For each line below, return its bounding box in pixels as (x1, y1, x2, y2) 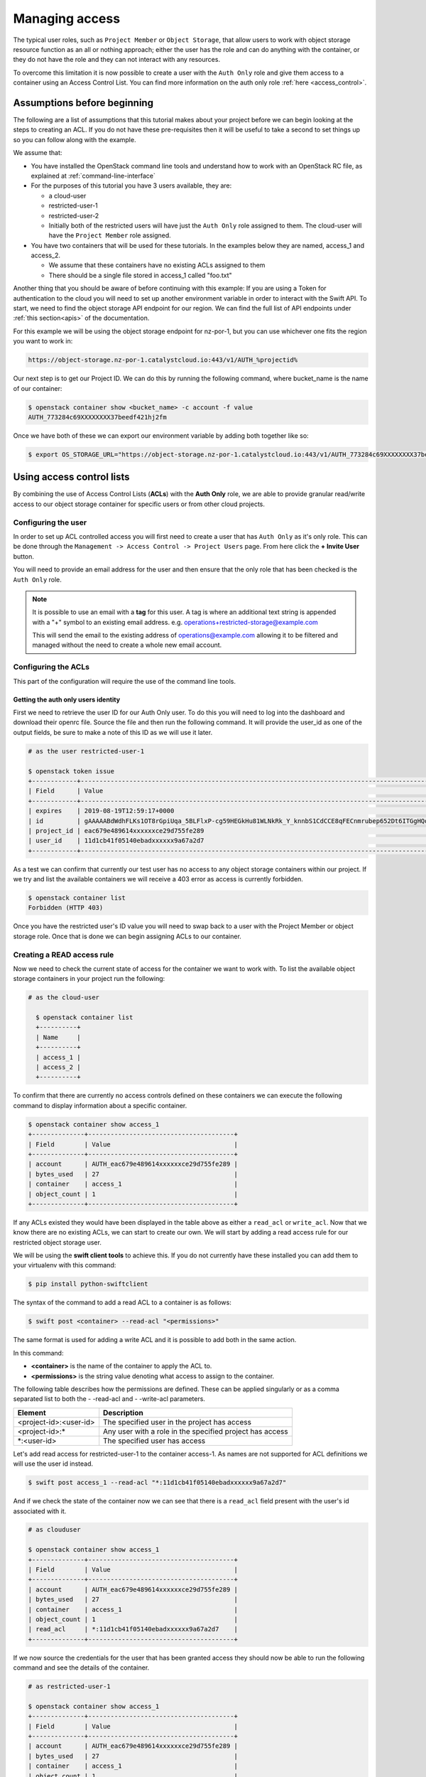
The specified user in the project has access (103, 1417, 252, 1427)
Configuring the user (13, 517, 87, 527)
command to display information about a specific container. (13, 1101, 187, 1110)
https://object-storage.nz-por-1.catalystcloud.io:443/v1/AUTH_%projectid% (28, 356, 298, 364)
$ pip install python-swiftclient (28, 1280, 148, 1288)
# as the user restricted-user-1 (28, 747, 145, 755)
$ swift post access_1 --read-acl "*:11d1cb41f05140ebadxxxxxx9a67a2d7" (28, 1478, 287, 1487)
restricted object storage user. (13, 1238, 102, 1247)
